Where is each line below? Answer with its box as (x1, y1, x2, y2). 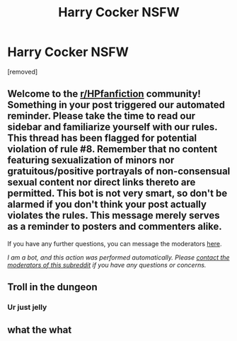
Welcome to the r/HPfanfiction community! (7, 88, 202, 100)
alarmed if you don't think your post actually (7, 199, 207, 211)
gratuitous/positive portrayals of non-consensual (7, 166, 231, 178)
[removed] (7, 67, 38, 76)
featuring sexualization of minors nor (7, 154, 175, 166)
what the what (7, 324, 72, 336)
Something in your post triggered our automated (7, 99, 225, 111)
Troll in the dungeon (7, 281, 98, 294)
